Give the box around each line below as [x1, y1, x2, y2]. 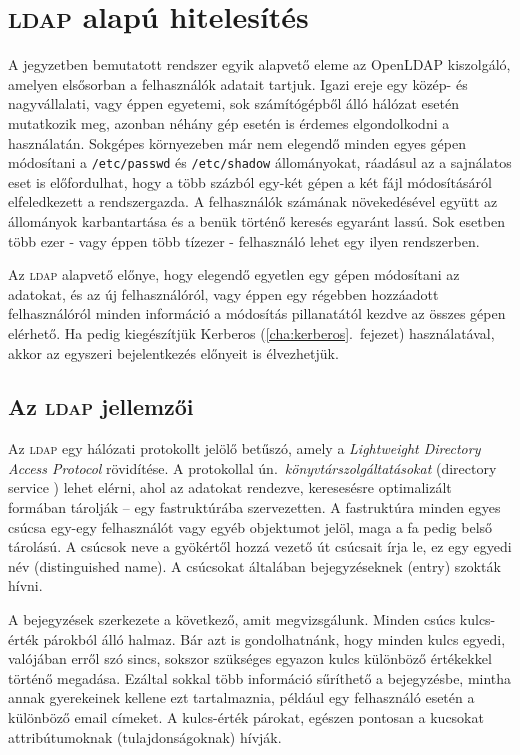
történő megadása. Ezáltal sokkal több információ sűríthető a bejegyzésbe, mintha [8, 667, 512, 688]
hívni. [8, 575, 43, 596]
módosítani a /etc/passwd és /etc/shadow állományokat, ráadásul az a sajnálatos [8, 152, 512, 173]
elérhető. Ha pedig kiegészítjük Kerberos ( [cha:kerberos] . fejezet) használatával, [8, 322, 495, 343]
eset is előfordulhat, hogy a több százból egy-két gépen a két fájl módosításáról [8, 171, 492, 192]
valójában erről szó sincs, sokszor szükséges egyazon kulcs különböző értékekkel [8, 648, 492, 669]
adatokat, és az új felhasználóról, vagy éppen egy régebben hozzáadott [8, 283, 439, 304]
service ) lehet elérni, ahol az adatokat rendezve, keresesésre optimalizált [8, 477, 452, 498]
